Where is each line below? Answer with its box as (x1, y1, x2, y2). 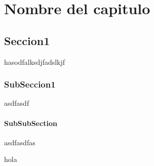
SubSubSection (4, 117, 57, 128)
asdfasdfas (4, 137, 35, 147)
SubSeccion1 (4, 78, 56, 91)
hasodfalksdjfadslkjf (4, 56, 65, 67)
